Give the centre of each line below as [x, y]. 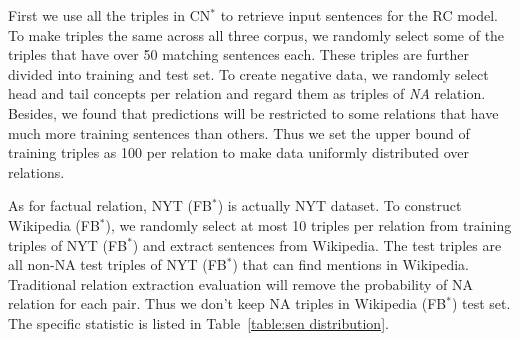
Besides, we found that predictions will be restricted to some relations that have [253, 112]
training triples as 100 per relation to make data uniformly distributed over [238, 152]
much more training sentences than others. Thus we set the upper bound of [239, 132]
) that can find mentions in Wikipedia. [350, 264]
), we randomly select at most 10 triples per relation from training [308, 224]
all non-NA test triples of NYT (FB [117, 264]
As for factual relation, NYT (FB [110, 205]
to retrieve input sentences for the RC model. [359, 15]
